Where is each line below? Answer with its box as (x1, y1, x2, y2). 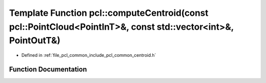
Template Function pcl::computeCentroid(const (9, 7, 209, 18)
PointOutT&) (9, 35, 61, 46)
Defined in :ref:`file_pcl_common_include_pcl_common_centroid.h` (21, 52, 156, 58)
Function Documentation (9, 65, 87, 74)
